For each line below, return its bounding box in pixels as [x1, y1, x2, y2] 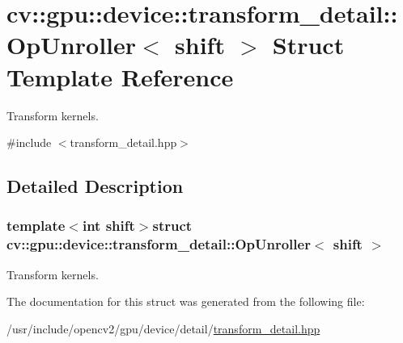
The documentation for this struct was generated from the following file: [6, 293, 365, 310]
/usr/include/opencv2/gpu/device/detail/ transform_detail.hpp [6, 320, 320, 337]
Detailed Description [6, 174, 184, 199]
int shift [82, 215, 135, 236]
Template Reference [6, 60, 234, 93]
